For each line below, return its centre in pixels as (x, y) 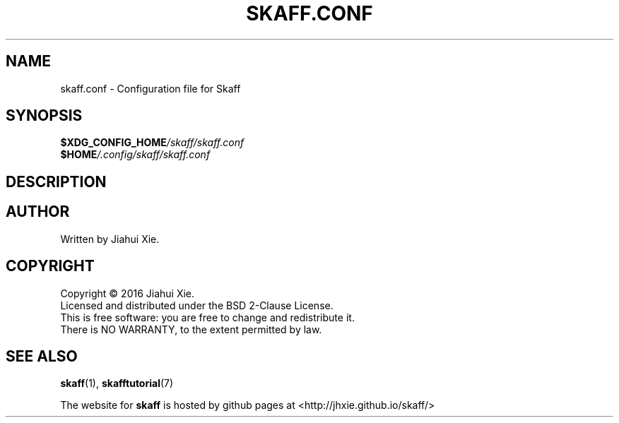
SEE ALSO (42, 356)
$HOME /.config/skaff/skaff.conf (135, 155)
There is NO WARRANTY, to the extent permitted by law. (191, 329)
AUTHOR (38, 212)
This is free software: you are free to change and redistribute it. (207, 317)
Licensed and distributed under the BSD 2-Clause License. (197, 305)
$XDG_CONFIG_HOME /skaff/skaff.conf (152, 143)
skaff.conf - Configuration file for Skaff (151, 88)
